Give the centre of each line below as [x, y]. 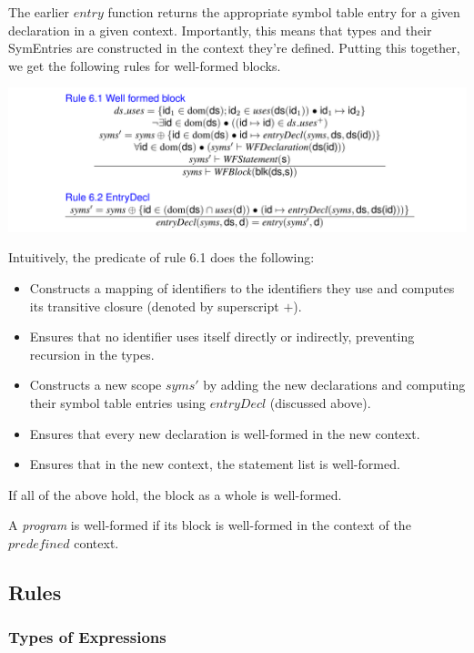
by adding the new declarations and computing [334, 385]
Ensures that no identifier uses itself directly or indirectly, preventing [222, 337]
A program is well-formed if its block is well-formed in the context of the [210, 525]
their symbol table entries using [117, 403]
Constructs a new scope [96, 385]
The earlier [39, 12]
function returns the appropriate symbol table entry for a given [284, 12]
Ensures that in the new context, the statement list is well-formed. [215, 464]
